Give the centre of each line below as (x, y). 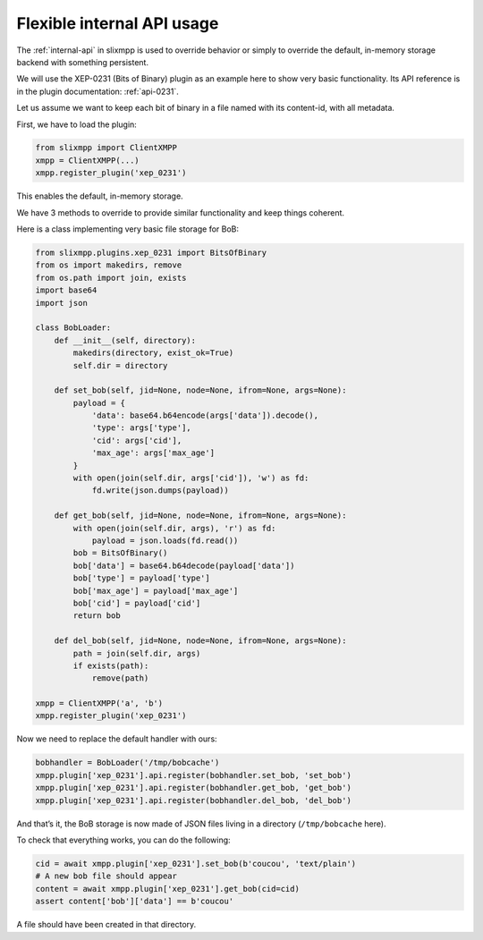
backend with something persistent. (83, 62)
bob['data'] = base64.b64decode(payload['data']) (184, 565)
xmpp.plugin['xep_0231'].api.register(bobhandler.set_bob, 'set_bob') (194, 775)
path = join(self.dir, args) (137, 653)
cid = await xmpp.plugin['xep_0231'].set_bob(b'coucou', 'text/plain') (196, 864)
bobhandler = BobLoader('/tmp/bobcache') (127, 763)
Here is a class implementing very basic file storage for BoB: (127, 229)
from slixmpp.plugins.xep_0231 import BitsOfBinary (151, 253)
